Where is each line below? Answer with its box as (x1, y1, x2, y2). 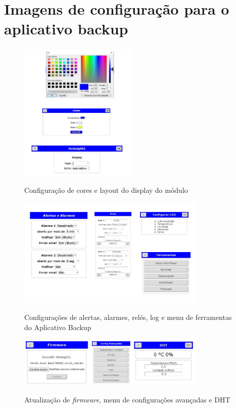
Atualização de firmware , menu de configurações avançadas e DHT (24, 394, 230, 404)
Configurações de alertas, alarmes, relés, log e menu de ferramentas (24, 311, 232, 322)
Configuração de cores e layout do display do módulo (24, 185, 188, 195)
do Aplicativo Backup (24, 321, 91, 332)
